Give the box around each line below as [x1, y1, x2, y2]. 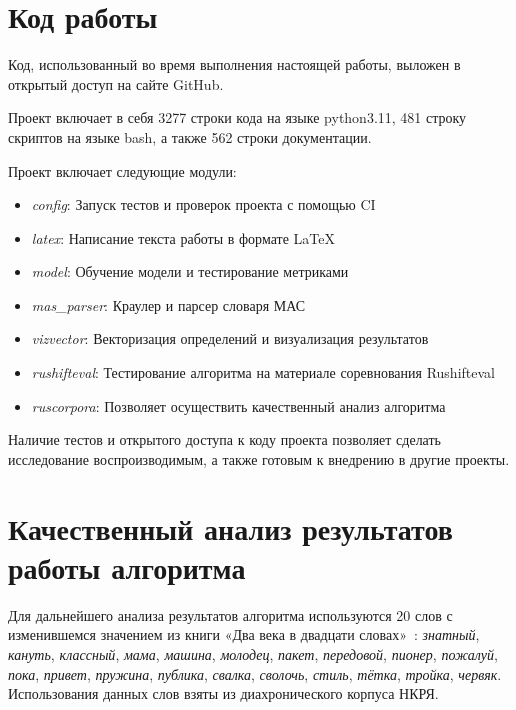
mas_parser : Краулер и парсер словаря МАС [31, 294, 306, 315]
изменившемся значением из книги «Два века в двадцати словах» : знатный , [8, 624, 480, 645]
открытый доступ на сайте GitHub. [8, 73, 224, 94]
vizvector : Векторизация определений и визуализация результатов [31, 328, 429, 349]
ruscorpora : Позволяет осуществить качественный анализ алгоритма [31, 395, 446, 416]
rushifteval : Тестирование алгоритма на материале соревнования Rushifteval [31, 362, 495, 383]
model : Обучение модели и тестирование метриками [31, 261, 349, 282]
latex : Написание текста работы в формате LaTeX [31, 227, 335, 248]
